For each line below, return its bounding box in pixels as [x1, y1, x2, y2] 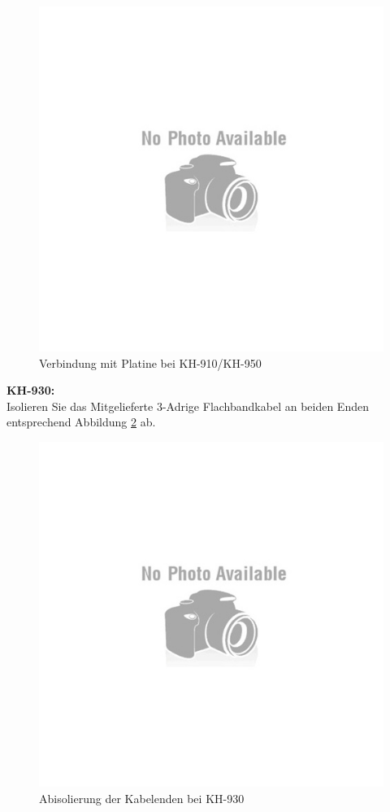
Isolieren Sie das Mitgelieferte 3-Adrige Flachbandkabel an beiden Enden [6, 397, 369, 414]
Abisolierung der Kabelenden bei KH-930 [39, 789, 245, 806]
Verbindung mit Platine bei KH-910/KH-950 [39, 354, 262, 371]
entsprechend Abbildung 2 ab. [6, 413, 156, 430]
